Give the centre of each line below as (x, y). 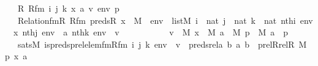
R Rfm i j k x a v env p (68, 8)
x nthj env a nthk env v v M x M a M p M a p (151, 32)
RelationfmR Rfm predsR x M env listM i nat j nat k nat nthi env (165, 20)
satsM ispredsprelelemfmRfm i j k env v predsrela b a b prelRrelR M (162, 44)
